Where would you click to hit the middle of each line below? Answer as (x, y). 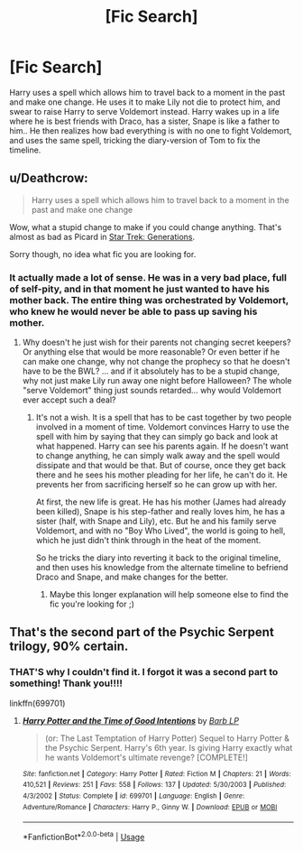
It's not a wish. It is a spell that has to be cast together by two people (164, 418)
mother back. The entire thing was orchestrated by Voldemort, (149, 300)
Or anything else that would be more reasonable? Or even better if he (151, 352)
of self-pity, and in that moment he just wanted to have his (140, 289)
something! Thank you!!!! (66, 683)
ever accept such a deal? (69, 400)
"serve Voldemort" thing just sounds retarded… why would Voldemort (151, 391)
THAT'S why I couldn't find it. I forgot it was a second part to (144, 672)
